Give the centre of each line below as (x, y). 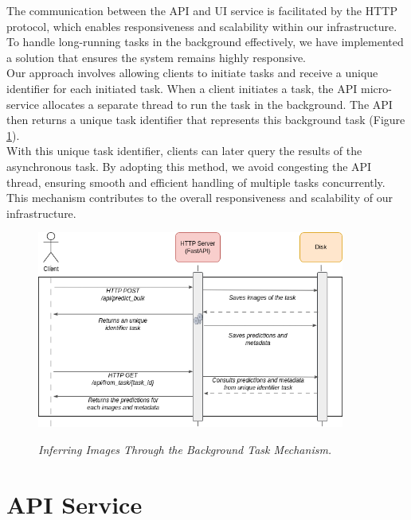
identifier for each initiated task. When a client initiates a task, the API (182, 88)
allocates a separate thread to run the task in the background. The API (217, 104)
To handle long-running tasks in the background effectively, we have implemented (205, 42)
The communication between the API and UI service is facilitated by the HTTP (202, 10)
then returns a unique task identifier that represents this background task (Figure (206, 120)
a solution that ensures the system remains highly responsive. (156, 57)
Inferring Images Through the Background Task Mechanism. (185, 449)
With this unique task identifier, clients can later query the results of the (184, 151)
